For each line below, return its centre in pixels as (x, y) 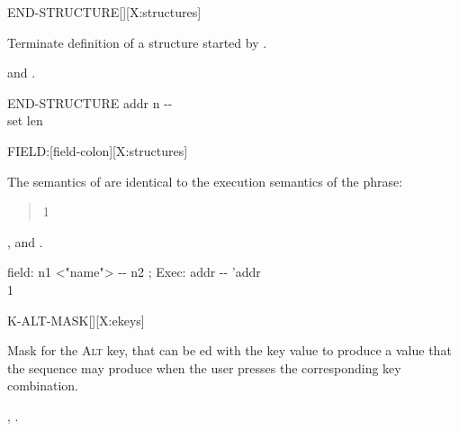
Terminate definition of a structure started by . (137, 42)
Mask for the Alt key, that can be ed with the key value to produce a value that (229, 350)
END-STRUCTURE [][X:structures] (104, 12)
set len (25, 120)
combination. (43, 385)
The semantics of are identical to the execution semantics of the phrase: (205, 181)
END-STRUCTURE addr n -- (90, 102)
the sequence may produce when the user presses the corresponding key (204, 367)
